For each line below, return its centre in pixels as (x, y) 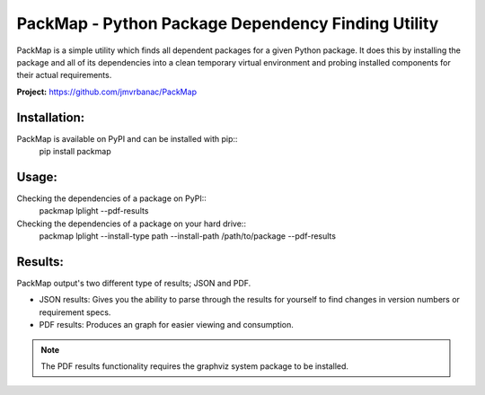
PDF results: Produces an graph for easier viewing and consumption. (166, 325)
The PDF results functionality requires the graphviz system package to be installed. (195, 366)
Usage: (37, 176)
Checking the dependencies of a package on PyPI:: (111, 198)
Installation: (51, 117)
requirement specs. (75, 312)
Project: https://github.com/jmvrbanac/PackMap (107, 92)
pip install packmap (75, 152)
